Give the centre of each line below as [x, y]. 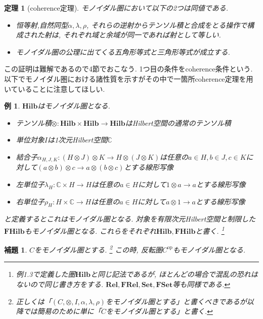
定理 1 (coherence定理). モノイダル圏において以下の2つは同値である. [116, 8]
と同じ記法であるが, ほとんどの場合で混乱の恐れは [174, 274]
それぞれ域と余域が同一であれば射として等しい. [142, 35]
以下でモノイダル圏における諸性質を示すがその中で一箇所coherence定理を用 [129, 78]
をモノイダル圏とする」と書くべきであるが [176, 301]
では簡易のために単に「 [62, 311]
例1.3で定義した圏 [46, 274]
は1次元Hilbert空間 [77, 140]
